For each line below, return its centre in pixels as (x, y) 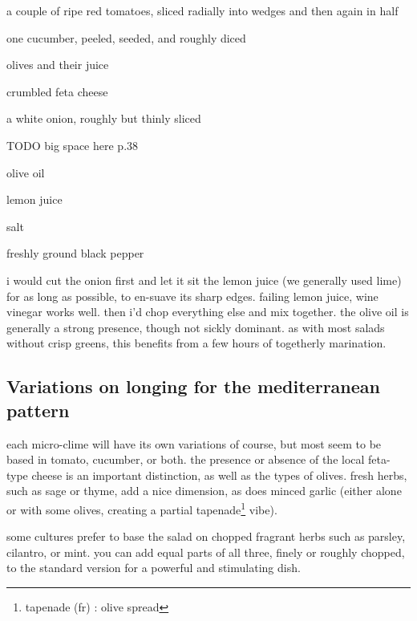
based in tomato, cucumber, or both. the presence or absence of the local (186, 459)
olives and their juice (58, 65)
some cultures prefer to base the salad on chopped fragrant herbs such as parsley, (206, 536)
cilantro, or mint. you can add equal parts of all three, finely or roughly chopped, (206, 552)
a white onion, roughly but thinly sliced (104, 118)
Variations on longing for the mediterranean (193, 386)
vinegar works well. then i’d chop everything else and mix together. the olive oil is (208, 312)
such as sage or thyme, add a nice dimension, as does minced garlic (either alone (204, 491)
